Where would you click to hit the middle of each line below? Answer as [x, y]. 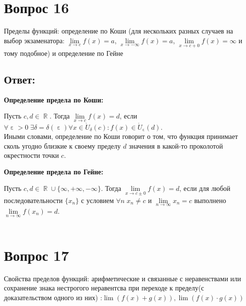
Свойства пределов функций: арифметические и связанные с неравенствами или [123, 278]
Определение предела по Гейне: [54, 171]
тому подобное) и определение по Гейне [64, 53]
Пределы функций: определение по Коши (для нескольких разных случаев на [119, 31]
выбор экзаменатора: [34, 40]
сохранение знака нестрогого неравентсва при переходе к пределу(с [104, 288]
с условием [97, 200]
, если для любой [205, 188]
